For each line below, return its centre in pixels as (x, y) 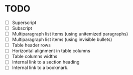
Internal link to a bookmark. (40, 67)
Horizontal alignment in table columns (51, 51)
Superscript (24, 22)
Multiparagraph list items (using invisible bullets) (62, 39)
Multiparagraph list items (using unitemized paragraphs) (70, 34)
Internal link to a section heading (46, 62)
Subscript (22, 28)
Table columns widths (35, 56)
